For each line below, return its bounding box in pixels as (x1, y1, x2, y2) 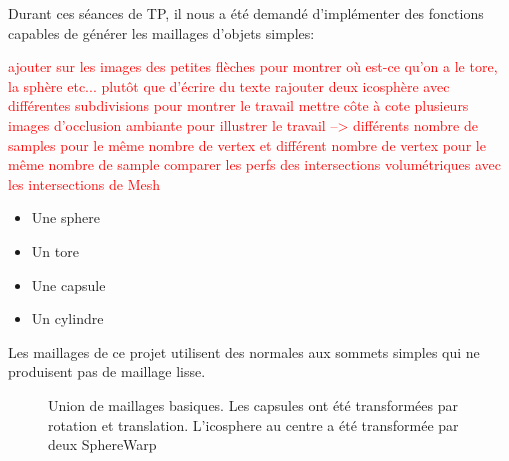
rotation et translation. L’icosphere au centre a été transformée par (48, 414, 459, 435)
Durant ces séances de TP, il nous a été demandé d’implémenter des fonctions (8, 3, 484, 23)
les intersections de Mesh (8, 173, 160, 194)
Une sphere (31, 207, 100, 228)
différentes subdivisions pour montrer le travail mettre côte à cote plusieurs (8, 95, 469, 116)
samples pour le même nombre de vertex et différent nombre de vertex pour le (8, 134, 486, 155)
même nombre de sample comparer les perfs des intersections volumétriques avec (8, 154, 502, 175)
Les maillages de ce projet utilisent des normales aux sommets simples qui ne (8, 341, 480, 362)
